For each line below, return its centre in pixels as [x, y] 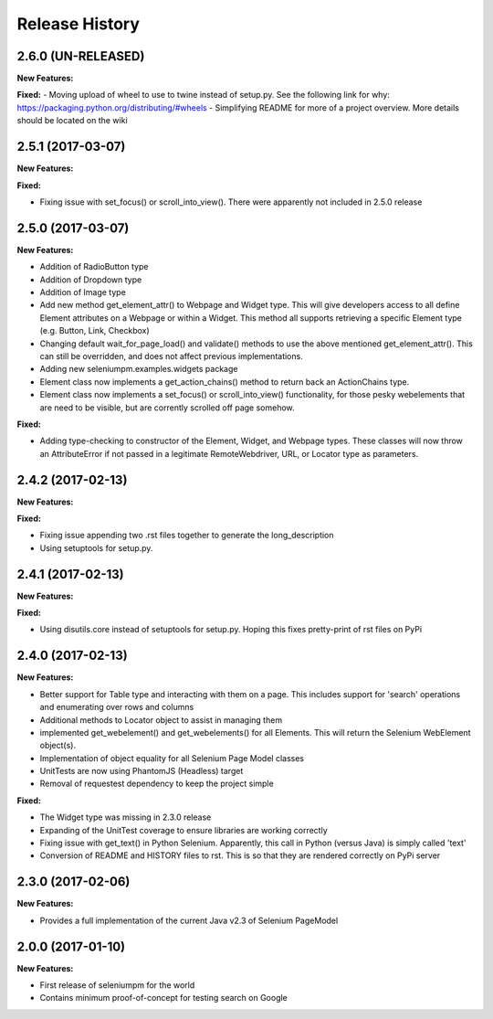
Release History [79, 24]
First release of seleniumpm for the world [117, 985]
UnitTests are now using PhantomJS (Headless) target [142, 771]
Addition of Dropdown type [91, 280]
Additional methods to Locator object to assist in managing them [161, 720]
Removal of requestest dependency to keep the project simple [157, 784]
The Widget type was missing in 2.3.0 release [126, 817]
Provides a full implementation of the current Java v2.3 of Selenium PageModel [189, 920]
